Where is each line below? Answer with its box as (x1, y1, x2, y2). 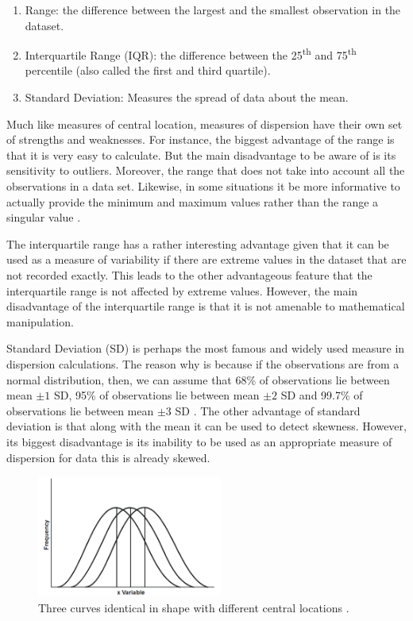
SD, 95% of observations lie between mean (53, 387, 260, 403)
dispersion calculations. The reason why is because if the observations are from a (6, 355, 399, 372)
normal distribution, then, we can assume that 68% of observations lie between (6, 371, 390, 388)
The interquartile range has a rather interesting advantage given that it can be (6, 235, 389, 252)
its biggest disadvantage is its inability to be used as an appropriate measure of (6, 433, 392, 449)
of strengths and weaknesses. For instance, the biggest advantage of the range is (6, 131, 395, 148)
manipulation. (6, 313, 74, 330)
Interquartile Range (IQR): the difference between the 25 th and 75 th (25, 44, 357, 63)
